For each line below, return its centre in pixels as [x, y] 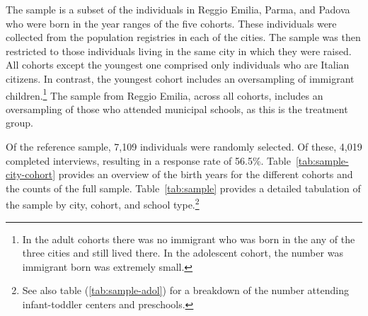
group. [19, 123]
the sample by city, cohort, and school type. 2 [103, 204]
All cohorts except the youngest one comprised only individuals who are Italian [178, 65]
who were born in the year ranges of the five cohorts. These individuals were [171, 23]
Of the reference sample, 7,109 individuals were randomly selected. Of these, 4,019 [184, 146]
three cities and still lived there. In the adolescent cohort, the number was [183, 253]
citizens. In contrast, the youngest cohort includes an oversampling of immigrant [180, 78]
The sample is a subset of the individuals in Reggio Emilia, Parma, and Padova [178, 9]
